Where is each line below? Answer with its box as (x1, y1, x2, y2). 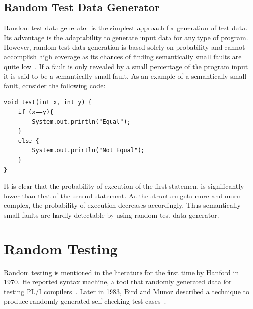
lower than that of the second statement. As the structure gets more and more (4, 190, 240, 200)
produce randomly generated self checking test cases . (4, 296, 166, 306)
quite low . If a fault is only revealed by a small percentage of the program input (4, 61, 248, 71)
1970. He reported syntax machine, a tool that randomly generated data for (4, 277, 232, 287)
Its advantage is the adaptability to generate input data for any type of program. (4, 32, 248, 42)
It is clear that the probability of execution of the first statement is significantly (4, 181, 244, 191)
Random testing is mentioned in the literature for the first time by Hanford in (4, 267, 239, 277)
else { (18, 137, 39, 144)
